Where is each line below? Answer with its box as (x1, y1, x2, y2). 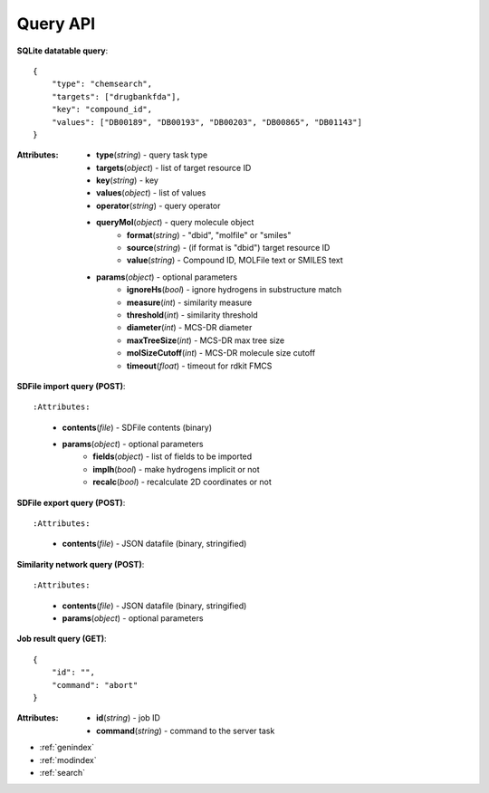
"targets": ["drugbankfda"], (51, 91, 181, 101)
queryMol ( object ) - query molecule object (96, 217, 254, 228)
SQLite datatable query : (16, 45, 109, 56)
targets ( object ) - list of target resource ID (96, 162, 252, 173)
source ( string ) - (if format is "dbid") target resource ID (127, 243, 331, 253)
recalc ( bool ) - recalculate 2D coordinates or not (92, 476, 272, 488)
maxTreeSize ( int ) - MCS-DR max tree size (127, 335, 285, 346)
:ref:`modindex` (39, 754, 97, 765)
